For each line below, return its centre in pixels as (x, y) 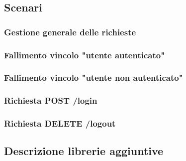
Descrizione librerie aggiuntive (84, 151)
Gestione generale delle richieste (70, 32)
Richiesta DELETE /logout (60, 123)
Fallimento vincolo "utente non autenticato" (93, 78)
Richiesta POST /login (51, 100)
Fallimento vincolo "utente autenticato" (85, 55)
